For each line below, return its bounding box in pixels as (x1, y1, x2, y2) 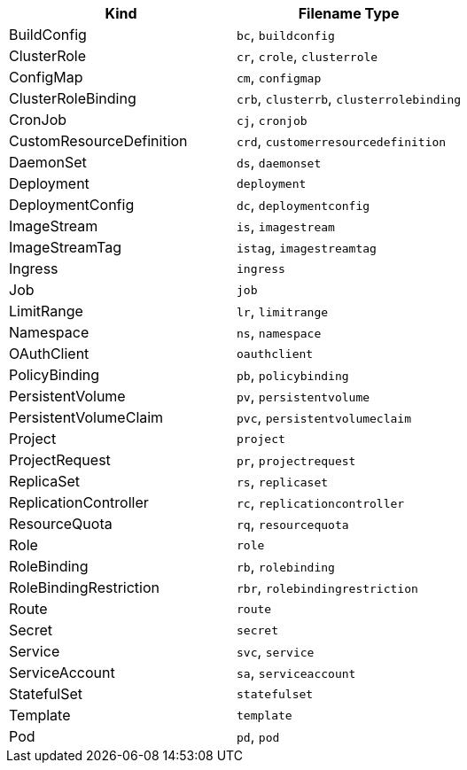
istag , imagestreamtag (237, 238, 377, 256)
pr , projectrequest (237, 451, 356, 469)
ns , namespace (237, 323, 322, 341)
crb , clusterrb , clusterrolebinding (237, 89, 462, 107)
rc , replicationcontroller (237, 494, 405, 511)
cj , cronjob (237, 111, 307, 128)
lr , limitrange (237, 302, 329, 320)
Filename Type (298, 4, 400, 22)
